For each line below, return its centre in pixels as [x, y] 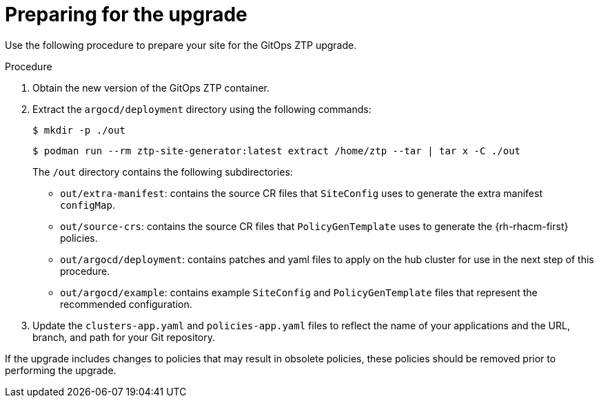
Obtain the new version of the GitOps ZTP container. [151, 87]
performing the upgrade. [61, 370]
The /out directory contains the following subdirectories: [163, 172]
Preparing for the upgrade [126, 14]
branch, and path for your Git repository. [124, 337]
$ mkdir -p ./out [79, 130]
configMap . [88, 205]
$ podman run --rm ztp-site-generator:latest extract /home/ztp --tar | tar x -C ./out [277, 151]
